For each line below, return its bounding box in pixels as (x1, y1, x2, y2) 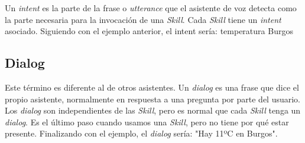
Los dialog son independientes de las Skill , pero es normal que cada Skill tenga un (5, 104, 301, 117)
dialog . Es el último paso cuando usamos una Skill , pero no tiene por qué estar (5, 115, 289, 128)
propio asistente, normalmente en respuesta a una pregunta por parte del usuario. (5, 92, 301, 105)
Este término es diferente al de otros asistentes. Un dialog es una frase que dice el (5, 81, 299, 93)
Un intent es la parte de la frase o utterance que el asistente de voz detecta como (5, 2, 297, 14)
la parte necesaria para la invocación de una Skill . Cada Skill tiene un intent (5, 13, 281, 25)
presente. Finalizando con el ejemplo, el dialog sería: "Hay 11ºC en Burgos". (5, 127, 278, 139)
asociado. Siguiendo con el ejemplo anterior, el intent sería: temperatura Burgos (5, 25, 293, 37)
